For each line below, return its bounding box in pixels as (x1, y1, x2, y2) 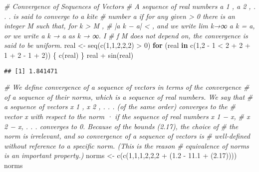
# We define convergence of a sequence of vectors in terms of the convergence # (4, 82, 250, 92)
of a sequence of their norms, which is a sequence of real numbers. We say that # (4, 91, 253, 102)
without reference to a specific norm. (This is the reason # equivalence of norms (4, 140, 249, 151)
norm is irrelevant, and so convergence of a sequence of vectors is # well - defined (4, 131, 250, 141)
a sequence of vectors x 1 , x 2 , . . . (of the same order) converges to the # (4, 101, 236, 112)
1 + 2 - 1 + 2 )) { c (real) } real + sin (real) (4, 49, 134, 60)
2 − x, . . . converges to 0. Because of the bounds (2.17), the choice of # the (4, 121, 239, 131)
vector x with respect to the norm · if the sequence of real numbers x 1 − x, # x (4, 111, 250, 121)
